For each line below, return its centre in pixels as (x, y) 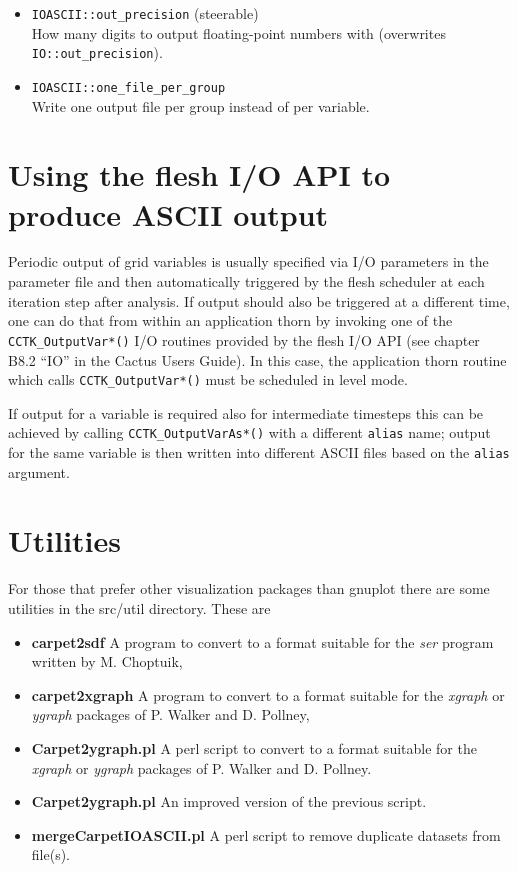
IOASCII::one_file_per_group (128, 87)
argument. (39, 471)
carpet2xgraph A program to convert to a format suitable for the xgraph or (268, 694)
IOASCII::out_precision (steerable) (145, 13)
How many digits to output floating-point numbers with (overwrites (238, 32)
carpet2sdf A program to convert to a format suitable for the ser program (262, 641)
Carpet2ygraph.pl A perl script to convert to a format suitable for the (254, 747)
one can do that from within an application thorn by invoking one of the (230, 320)
